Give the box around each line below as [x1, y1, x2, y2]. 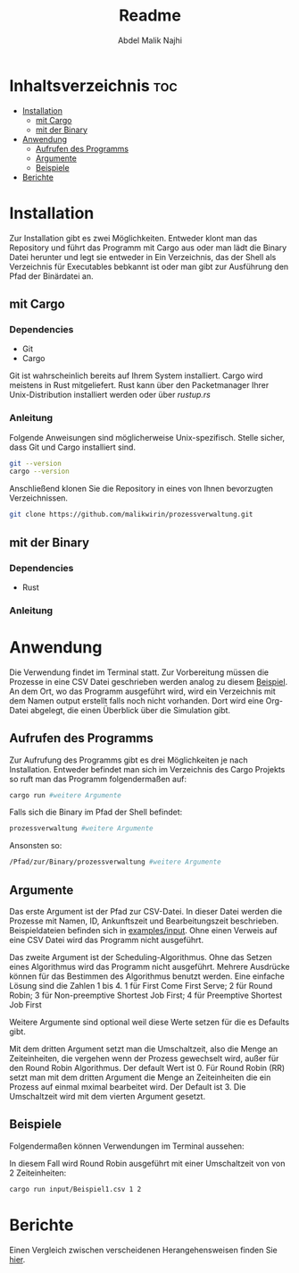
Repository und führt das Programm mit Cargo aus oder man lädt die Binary [9, 242, 287, 253]
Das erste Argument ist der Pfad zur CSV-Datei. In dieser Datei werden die [9, 906, 283, 917]
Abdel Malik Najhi [117, 35, 183, 46]
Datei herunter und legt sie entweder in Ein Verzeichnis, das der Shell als [9, 251, 277, 262]
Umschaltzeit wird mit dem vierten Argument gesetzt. [9, 1092, 206, 1102]
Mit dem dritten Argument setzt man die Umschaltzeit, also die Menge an [9, 1043, 278, 1055]
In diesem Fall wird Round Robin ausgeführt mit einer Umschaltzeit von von [9, 1158, 286, 1168]
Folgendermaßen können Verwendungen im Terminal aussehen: [9, 1141, 245, 1151]
